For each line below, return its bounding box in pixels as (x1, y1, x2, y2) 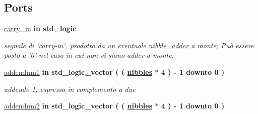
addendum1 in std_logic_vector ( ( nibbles (4, 66, 153, 77)
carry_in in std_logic (4, 23, 77, 34)
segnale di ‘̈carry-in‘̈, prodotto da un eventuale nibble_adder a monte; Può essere (4, 40, 254, 50)
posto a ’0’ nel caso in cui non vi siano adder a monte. (4, 50, 174, 60)
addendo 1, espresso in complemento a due (4, 83, 136, 94)
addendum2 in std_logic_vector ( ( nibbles (4, 100, 153, 111)
